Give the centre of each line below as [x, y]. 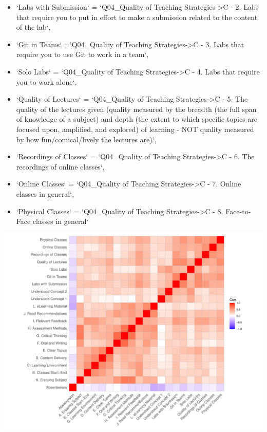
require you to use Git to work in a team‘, [82, 54]
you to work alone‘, [46, 81]
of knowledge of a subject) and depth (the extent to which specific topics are [137, 119]
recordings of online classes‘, [60, 166]
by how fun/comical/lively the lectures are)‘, [86, 139]
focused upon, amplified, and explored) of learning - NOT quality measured [135, 129]
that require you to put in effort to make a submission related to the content [137, 17]
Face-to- [238, 211]
